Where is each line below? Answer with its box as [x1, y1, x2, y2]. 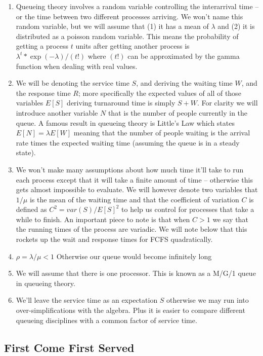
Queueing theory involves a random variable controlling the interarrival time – [16, 1, 259, 11]
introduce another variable [16, 107, 98, 118]
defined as [16, 204, 47, 215]
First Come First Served [4, 339, 135, 355]
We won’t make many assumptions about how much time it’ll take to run [16, 164, 244, 174]
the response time [16, 87, 71, 98]
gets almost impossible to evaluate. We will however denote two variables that [16, 184, 258, 195]
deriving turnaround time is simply [67, 97, 176, 108]
